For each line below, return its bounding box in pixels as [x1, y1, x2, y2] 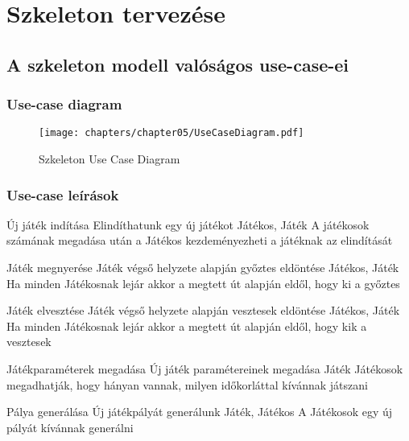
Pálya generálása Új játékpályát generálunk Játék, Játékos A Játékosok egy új [6, 403, 393, 420]
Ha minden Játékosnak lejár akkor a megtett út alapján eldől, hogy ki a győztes [6, 274, 400, 291]
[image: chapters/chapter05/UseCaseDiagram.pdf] [39, 127, 304, 139]
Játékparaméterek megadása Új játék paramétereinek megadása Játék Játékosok [6, 361, 403, 377]
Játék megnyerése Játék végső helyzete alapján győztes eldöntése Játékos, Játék [6, 259, 399, 276]
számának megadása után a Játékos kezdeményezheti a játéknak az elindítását [6, 232, 393, 249]
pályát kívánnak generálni [6, 418, 134, 435]
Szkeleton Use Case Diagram [39, 150, 180, 167]
